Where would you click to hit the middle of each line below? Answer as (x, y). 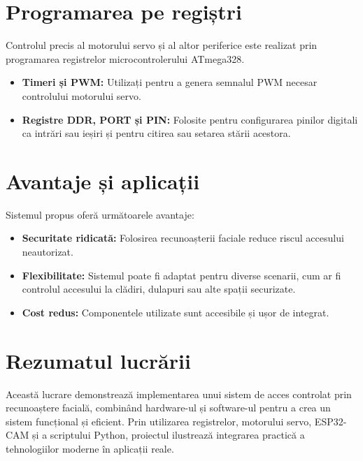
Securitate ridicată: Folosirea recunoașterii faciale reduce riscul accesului (183, 238)
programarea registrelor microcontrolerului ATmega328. (125, 58)
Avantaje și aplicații (103, 181)
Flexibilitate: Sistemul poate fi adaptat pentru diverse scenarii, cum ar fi (181, 275)
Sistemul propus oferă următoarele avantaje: (100, 214)
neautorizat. (48, 251)
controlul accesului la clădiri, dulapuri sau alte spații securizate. (159, 289)
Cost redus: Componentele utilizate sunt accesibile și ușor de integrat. (176, 312)
